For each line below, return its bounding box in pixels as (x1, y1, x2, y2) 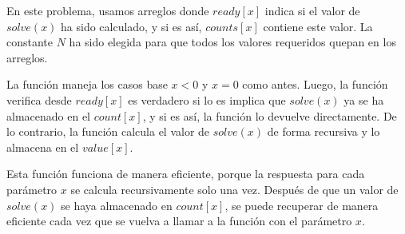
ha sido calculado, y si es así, (61, 18, 202, 34)
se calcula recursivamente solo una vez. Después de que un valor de (70, 180, 399, 197)
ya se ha (343, 91, 384, 108)
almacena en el (6, 138, 79, 155)
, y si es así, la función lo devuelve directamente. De (142, 107, 397, 124)
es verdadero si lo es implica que (128, 91, 286, 108)
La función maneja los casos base (6, 76, 168, 93)
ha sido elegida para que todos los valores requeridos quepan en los (69, 34, 396, 50)
